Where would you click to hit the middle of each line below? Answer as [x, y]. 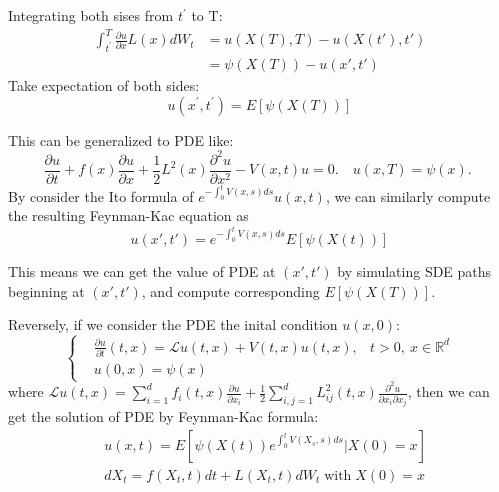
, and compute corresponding [230, 290]
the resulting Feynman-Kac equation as [128, 215]
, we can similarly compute [408, 195]
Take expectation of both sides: [104, 84]
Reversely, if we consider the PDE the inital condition [173, 324]
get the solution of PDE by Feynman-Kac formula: [163, 416]
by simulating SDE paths [414, 270]
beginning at [46, 290]
